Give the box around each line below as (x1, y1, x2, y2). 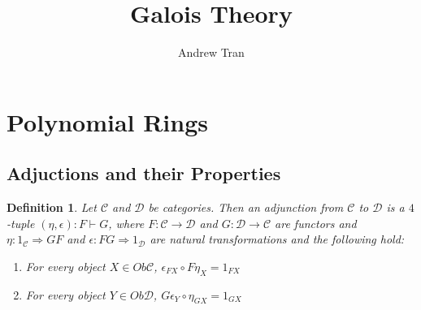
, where (108, 214, 145, 231)
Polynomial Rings (7, 105, 208, 138)
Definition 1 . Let (7, 199, 97, 216)
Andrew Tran (178, 44, 245, 61)
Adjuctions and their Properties (7, 161, 281, 186)
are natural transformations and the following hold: (150, 230, 405, 248)
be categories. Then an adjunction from (148, 199, 344, 216)
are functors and (275, 214, 357, 231)
